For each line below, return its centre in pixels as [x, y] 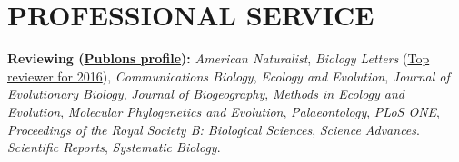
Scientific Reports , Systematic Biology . [114, 147]
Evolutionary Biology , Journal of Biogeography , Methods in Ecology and [206, 94]
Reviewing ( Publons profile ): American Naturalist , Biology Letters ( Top [219, 58]
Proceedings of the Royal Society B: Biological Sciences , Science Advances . [214, 129]
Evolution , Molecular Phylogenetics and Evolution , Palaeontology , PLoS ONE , [224, 111]
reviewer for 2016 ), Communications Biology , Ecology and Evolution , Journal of [229, 76]
